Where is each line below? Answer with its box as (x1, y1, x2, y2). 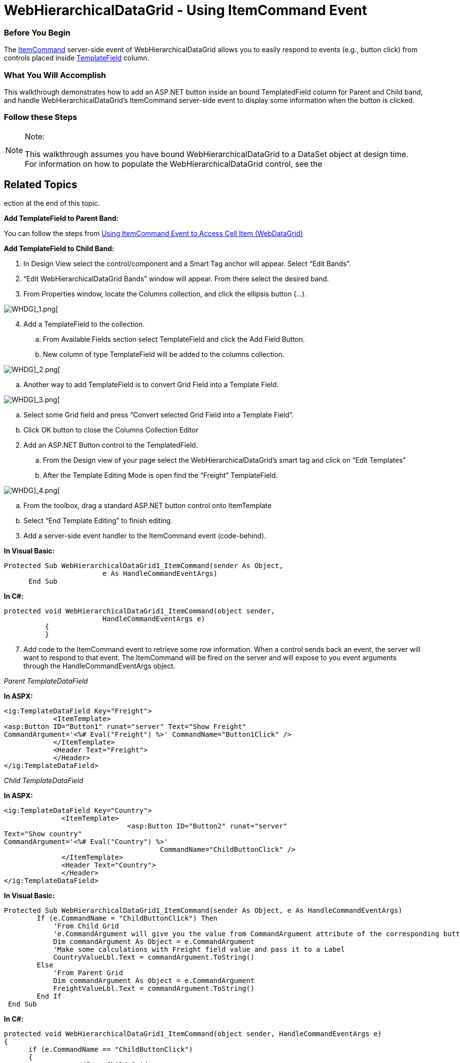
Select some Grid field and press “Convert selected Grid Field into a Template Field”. (23, 411, 294, 419)
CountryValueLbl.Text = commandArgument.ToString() (53, 953, 255, 962)
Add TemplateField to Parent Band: (4, 214, 119, 223)
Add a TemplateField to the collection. (23, 320, 145, 329)
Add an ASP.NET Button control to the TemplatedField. (23, 441, 198, 450)
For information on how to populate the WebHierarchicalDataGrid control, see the (25, 158, 323, 169)
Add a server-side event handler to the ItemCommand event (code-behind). (23, 531, 266, 540)
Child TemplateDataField (4, 776, 83, 785)
